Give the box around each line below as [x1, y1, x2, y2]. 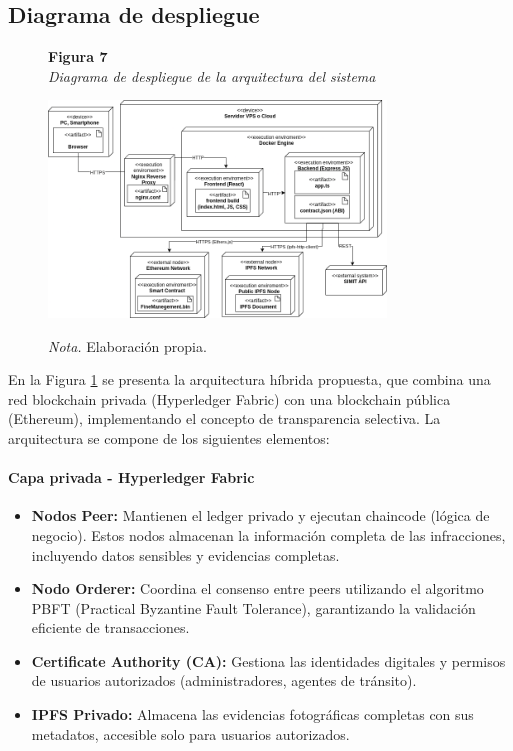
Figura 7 [48, 46, 108, 67]
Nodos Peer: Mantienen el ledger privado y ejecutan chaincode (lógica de [31, 505, 490, 526]
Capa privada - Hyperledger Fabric [8, 467, 255, 488]
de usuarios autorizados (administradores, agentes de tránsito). [31, 670, 417, 691]
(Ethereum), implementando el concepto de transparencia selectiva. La [8, 408, 441, 429]
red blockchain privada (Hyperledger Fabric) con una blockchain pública [8, 388, 451, 409]
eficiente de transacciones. [31, 617, 190, 638]
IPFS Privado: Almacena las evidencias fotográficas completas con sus [31, 704, 474, 725]
